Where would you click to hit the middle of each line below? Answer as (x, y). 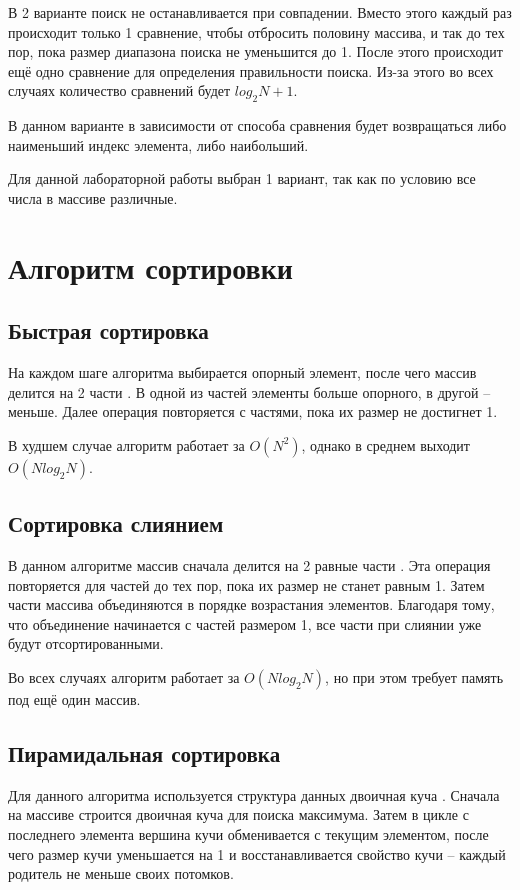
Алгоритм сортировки (150, 266)
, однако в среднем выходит (385, 444)
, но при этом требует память (414, 677)
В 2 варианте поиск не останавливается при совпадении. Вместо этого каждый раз (260, 12)
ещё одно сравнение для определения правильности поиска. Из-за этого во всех (251, 70)
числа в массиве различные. (93, 197)
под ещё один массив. (74, 699)
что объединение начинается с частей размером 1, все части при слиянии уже (245, 623)
